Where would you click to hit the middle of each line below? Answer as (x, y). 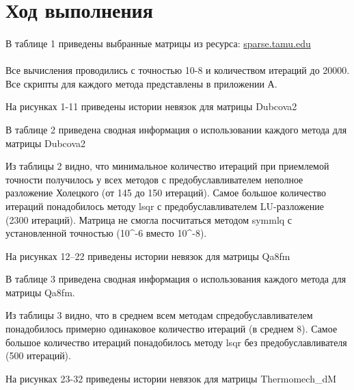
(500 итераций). (38, 355)
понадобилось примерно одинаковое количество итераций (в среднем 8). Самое (172, 329)
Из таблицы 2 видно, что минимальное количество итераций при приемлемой (167, 166)
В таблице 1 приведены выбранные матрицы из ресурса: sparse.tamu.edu (158, 43)
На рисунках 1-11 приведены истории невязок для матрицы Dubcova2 (151, 106)
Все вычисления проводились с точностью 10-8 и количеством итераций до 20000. (178, 70)
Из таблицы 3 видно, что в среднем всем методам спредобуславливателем (159, 315)
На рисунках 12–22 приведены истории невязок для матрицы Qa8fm (148, 256)
